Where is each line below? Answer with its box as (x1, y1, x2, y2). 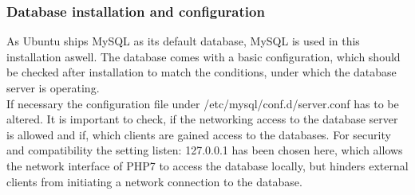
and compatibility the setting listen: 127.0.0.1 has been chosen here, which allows (6, 142, 403, 158)
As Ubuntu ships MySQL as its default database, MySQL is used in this (6, 33, 360, 49)
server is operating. (6, 80, 100, 96)
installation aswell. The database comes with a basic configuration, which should (6, 48, 401, 64)
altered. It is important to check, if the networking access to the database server (6, 111, 398, 127)
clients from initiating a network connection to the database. (6, 173, 302, 189)
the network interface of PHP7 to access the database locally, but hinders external (6, 157, 409, 174)
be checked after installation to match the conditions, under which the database (6, 64, 397, 80)
